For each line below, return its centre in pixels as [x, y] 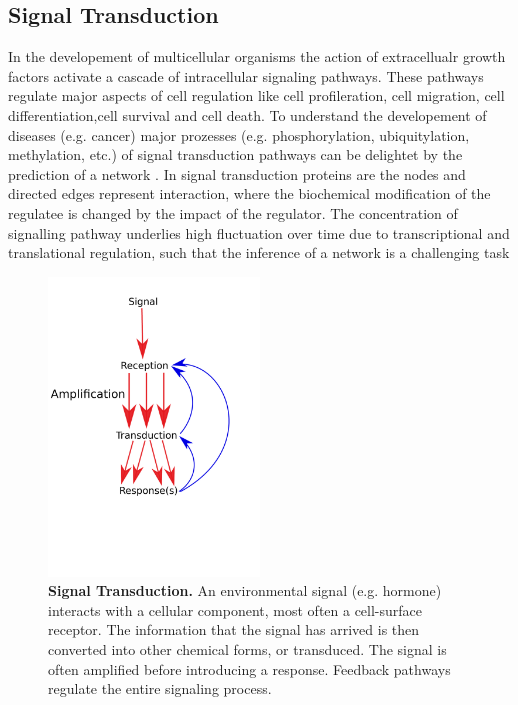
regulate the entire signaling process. [160, 688]
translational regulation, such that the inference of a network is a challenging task [259, 252]
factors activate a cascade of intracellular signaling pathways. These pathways [246, 75]
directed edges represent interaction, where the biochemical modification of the [249, 193]
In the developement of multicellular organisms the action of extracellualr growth [257, 56]
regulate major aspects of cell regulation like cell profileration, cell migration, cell [256, 95]
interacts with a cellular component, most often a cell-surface [235, 609]
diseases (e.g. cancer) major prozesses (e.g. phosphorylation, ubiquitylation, [239, 134]
